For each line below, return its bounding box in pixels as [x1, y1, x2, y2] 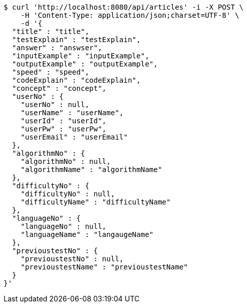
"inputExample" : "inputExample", [12, 52, 149, 60]
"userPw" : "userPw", [20, 125, 107, 133]
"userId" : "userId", [20, 117, 107, 125]
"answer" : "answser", [12, 44, 102, 52]
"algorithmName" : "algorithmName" [20, 165, 162, 174]
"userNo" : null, [20, 100, 89, 109]
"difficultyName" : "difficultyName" [20, 198, 171, 206]
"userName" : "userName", [20, 109, 124, 117]
